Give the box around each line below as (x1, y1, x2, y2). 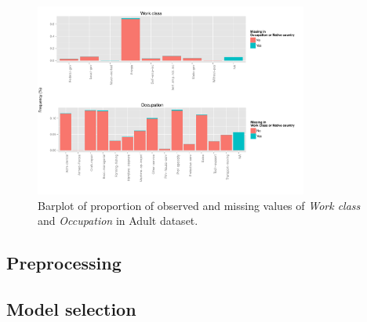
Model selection (6, 297, 136, 320)
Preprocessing (6, 251, 122, 275)
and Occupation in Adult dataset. (38, 212, 198, 229)
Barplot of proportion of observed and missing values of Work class (38, 197, 361, 213)
